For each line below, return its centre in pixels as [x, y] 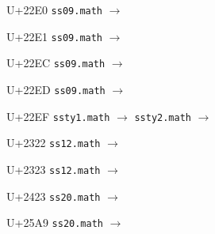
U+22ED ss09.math [56, 89]
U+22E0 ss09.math [55, 9]
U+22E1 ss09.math [55, 36]
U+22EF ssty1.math [58, 116]
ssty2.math [163, 117]
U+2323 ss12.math [54, 169]
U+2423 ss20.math [54, 196]
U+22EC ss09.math [56, 63]
